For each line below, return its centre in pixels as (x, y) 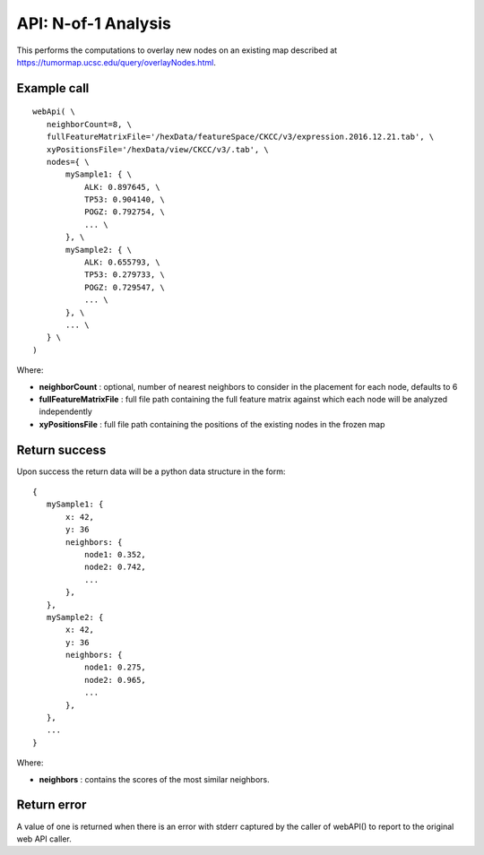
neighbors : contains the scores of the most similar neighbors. (154, 779)
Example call (53, 88)
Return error (52, 805)
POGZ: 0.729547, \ (125, 287)
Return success (61, 449)
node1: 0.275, (115, 667)
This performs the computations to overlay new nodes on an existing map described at (177, 50)
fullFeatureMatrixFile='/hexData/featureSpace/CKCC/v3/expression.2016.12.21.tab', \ (240, 137)
